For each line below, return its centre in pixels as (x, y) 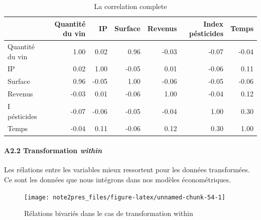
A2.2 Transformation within (53, 150)
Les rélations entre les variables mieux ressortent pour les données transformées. (127, 170)
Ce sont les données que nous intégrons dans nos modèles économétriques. (118, 179)
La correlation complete (130, 6)
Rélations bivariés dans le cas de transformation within (109, 213)
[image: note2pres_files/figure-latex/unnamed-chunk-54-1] (125, 197)
